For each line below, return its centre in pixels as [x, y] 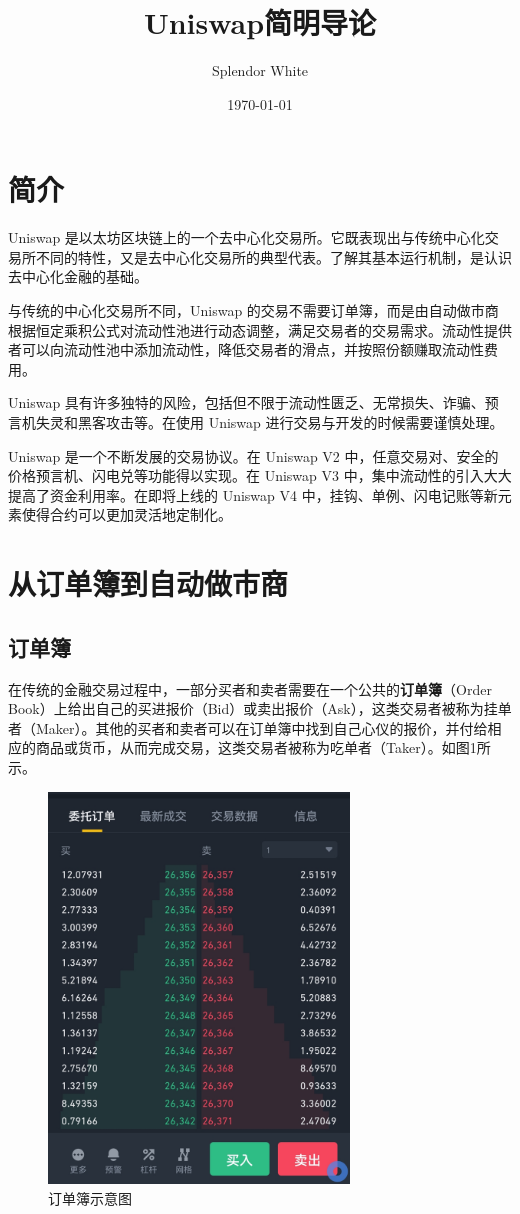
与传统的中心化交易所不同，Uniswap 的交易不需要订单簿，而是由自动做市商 [253, 310]
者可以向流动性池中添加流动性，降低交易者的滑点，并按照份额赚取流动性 [246, 349]
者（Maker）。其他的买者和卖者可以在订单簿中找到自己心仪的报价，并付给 [248, 727]
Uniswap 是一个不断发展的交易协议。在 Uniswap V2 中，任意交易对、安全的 [253, 455]
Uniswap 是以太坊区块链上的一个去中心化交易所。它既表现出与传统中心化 [246, 237]
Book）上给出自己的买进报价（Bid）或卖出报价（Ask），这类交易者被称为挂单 [260, 708]
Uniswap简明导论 [260, 22]
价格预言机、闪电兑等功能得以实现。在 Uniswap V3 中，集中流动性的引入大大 [260, 475]
